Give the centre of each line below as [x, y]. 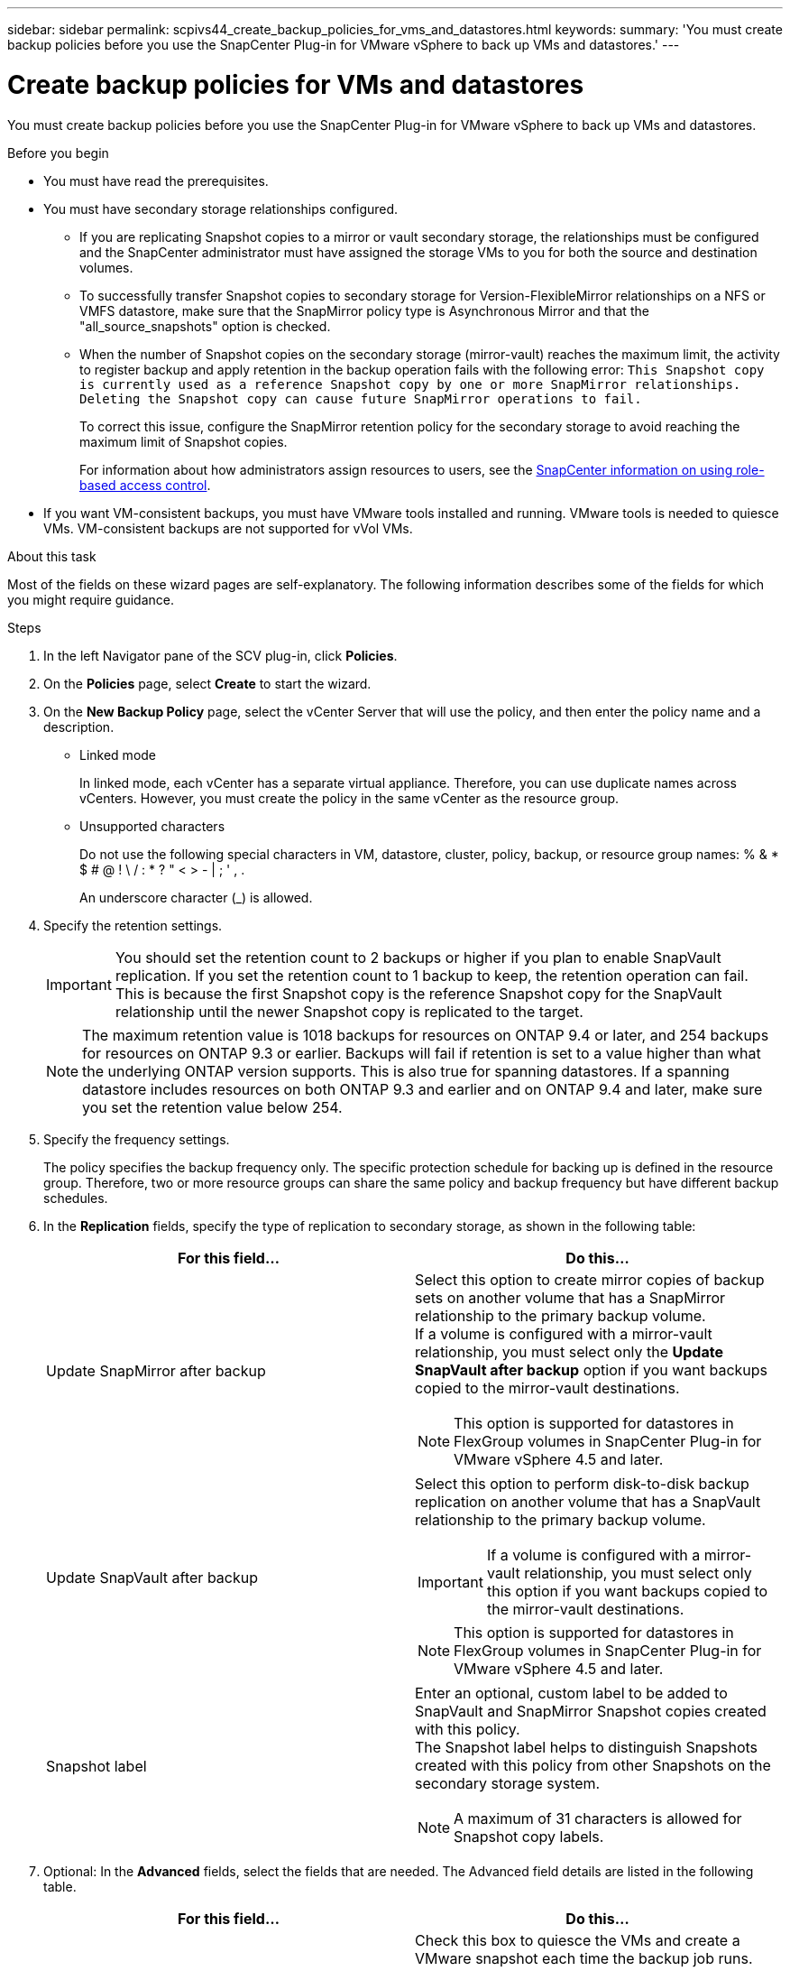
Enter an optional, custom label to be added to [571, 1693]
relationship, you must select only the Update [569, 1351]
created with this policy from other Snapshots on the [593, 1765]
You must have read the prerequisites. [156, 180]
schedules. [76, 1198]
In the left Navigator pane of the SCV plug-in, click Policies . [220, 655]
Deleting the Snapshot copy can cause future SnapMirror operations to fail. [361, 398]
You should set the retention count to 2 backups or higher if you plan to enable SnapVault [418, 957]
